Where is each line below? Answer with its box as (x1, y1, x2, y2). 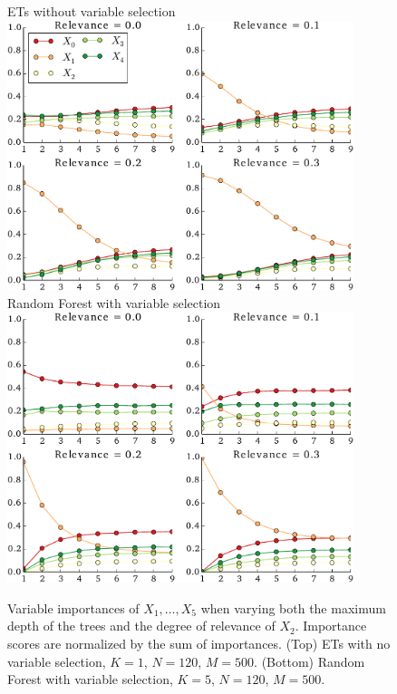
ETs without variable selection (7, 2, 176, 20)
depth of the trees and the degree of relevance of (7, 616, 276, 635)
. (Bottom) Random (254, 651, 365, 670)
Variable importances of (7, 598, 140, 617)
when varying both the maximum (200, 598, 386, 617)
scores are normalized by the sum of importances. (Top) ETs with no (7, 633, 391, 652)
